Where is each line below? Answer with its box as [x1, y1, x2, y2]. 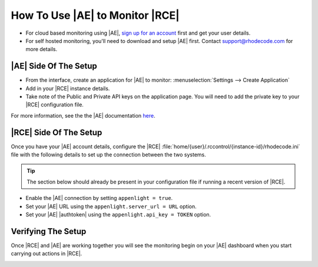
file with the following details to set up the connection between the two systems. [11, 151, 206, 158]
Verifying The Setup [11, 226, 87, 236]
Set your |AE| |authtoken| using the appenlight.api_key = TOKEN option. [25, 211, 211, 218]
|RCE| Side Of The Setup [11, 127, 102, 138]
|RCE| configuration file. [25, 101, 84, 108]
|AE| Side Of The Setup [11, 61, 97, 71]
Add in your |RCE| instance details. [25, 85, 110, 92]
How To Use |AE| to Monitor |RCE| [11, 9, 180, 22]
